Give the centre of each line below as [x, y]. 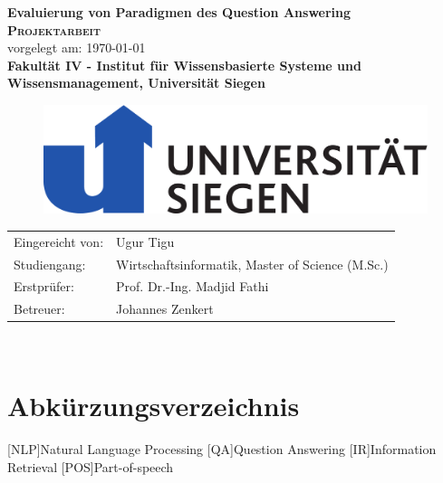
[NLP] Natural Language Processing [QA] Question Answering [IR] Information [222, 449]
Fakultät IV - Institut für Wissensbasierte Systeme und [184, 65]
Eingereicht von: [59, 241]
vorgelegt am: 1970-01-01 [77, 47]
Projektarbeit [54, 29]
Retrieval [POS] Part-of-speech [91, 466]
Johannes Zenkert [165, 309]
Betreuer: [39, 309]
